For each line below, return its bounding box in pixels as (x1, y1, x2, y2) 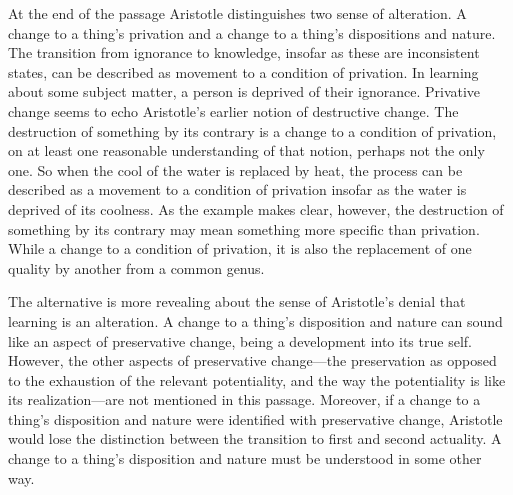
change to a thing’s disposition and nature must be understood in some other (8, 448, 482, 469)
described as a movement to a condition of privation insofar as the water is (8, 179, 467, 200)
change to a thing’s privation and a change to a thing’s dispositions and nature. (8, 22, 496, 43)
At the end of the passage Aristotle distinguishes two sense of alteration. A (8, 3, 467, 23)
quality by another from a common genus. (8, 257, 265, 278)
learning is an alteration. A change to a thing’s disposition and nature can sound (8, 310, 503, 331)
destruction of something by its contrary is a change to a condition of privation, (8, 120, 497, 141)
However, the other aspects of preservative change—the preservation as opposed (8, 350, 497, 371)
